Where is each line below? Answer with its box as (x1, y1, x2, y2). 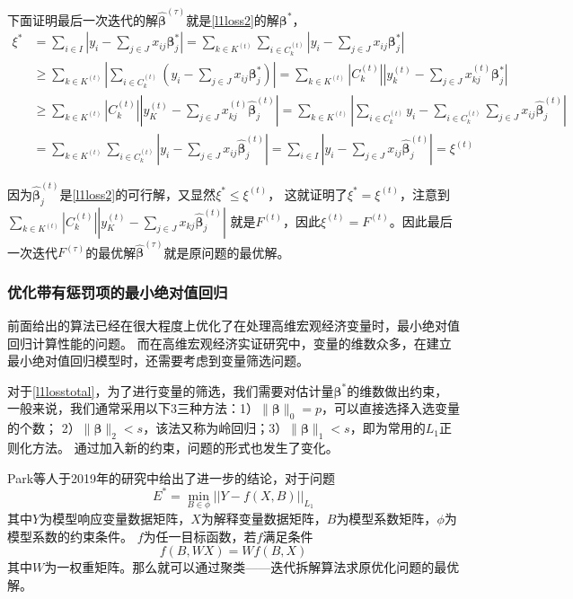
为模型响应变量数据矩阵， (40, 508, 191, 527)
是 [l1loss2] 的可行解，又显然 (59, 184, 216, 203)
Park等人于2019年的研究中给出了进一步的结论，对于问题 (7, 468, 336, 487)
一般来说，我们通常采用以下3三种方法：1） (7, 399, 259, 418)
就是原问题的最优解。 (163, 242, 290, 261)
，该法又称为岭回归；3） (143, 418, 288, 437)
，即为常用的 (349, 418, 426, 437)
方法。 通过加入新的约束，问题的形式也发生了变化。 (31, 438, 339, 457)
